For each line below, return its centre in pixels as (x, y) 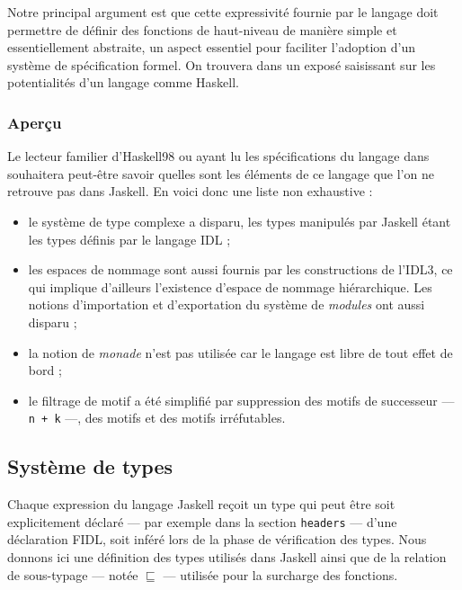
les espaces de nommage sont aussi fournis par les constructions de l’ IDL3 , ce (240, 269)
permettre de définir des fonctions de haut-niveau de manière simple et (202, 29)
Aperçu (35, 122)
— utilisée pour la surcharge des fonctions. (280, 574)
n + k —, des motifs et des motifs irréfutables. (157, 418)
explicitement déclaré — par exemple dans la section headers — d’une (202, 521)
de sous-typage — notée (73, 574)
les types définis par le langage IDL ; (129, 239)
